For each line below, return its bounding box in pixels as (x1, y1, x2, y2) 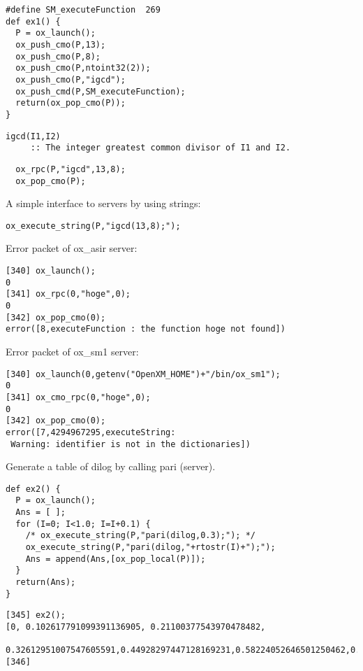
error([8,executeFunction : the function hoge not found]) (6, 324, 286, 334)
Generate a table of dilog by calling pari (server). (6, 459, 216, 474)
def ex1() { (6, 16, 61, 27)
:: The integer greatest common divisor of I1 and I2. (30, 143, 291, 153)
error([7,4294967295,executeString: (6, 427, 176, 437)
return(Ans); (15, 577, 76, 587)
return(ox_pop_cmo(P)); (15, 98, 126, 108)
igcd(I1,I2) (6, 131, 61, 141)
